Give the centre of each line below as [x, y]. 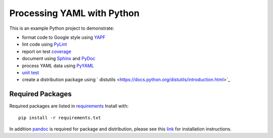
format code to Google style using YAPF [64, 37]
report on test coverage [47, 51]
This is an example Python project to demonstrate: [62, 28]
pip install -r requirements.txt [60, 118]
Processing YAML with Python [75, 13]
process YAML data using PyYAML [58, 65]
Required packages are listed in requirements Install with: [69, 106]
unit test [31, 73]
